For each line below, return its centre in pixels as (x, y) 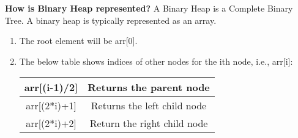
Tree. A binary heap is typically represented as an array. (111, 20)
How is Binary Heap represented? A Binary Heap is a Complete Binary (149, 8)
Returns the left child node (149, 106)
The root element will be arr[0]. (78, 41)
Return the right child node (149, 123)
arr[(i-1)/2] (51, 87)
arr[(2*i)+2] (51, 123)
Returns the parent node (149, 87)
